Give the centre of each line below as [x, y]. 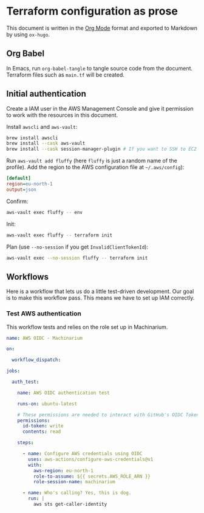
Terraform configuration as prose [92, 11]
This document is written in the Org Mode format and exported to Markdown [102, 28]
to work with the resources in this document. [62, 115]
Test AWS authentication [44, 314]
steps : [25, 443]
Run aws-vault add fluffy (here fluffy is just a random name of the [92, 161]
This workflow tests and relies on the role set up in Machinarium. [87, 327]
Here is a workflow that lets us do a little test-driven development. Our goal [100, 291]
